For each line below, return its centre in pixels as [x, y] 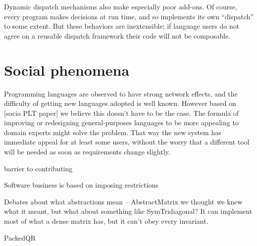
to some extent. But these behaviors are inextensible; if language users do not [122, 26]
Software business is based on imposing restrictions [81, 185]
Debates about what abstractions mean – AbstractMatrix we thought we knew [123, 201]
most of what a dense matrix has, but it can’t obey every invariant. [106, 221]
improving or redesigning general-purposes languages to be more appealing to [121, 123]
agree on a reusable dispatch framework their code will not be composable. [117, 35]
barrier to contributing [38, 168]
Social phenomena [67, 70]
